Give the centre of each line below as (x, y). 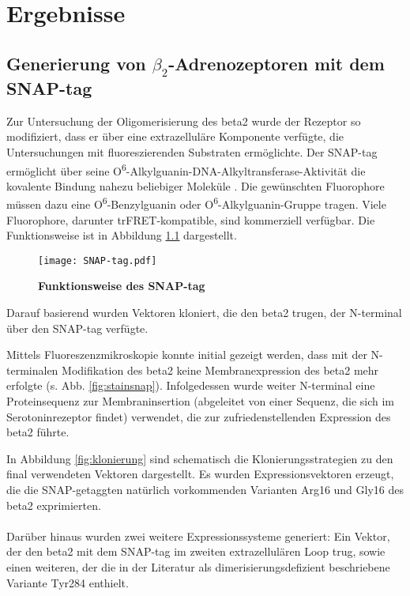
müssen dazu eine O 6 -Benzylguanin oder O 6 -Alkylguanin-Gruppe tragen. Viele (196, 203)
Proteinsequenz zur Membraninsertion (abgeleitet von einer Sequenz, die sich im (201, 401)
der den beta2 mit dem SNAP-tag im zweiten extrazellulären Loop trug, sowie (196, 551)
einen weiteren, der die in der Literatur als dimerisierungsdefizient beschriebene (198, 566)
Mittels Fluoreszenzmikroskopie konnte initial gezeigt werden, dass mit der (187, 355)
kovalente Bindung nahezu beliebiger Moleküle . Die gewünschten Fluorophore (196, 185)
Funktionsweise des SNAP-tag (122, 286)
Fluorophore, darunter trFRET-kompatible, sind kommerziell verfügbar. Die (191, 219)
